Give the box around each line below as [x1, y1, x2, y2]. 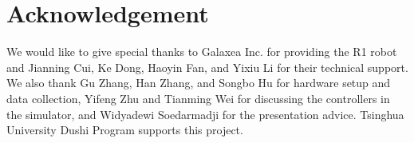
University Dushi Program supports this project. [6, 121, 243, 138]
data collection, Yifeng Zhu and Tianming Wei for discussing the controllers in [6, 89, 390, 106]
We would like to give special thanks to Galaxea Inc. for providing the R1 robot [6, 43, 397, 60]
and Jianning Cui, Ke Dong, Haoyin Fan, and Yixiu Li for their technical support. [6, 58, 408, 75]
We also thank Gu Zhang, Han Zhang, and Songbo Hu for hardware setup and [6, 74, 391, 91]
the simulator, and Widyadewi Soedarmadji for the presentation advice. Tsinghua [6, 105, 404, 122]
